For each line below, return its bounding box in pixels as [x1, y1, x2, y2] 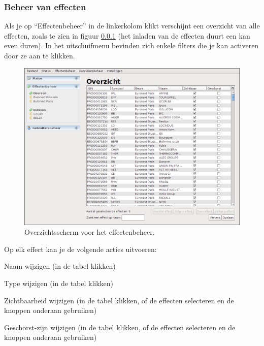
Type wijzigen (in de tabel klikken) [4, 278, 114, 288]
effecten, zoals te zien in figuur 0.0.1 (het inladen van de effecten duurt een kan [4, 30, 250, 41]
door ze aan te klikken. [4, 50, 75, 60]
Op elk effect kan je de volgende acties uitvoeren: [4, 243, 157, 254]
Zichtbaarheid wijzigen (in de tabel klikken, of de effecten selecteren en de [4, 295, 234, 305]
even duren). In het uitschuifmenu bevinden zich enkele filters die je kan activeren [4, 40, 259, 51]
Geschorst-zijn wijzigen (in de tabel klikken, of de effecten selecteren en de [4, 322, 236, 332]
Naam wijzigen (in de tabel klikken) [4, 261, 116, 271]
